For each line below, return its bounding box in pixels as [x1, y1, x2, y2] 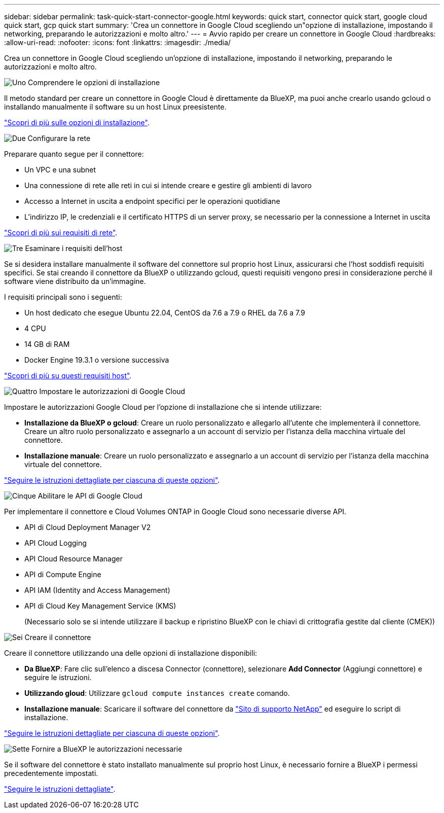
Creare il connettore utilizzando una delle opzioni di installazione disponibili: [4, 649, 257, 657]
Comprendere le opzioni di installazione [28, 78, 160, 87]
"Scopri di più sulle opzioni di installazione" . [4, 118, 150, 127]
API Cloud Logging [24, 539, 87, 547]
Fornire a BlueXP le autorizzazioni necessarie [31, 745, 182, 753]
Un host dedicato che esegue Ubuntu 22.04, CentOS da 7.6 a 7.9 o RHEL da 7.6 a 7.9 [24, 308, 305, 317]
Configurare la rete [27, 134, 91, 143]
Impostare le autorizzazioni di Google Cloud [39, 387, 186, 396]
